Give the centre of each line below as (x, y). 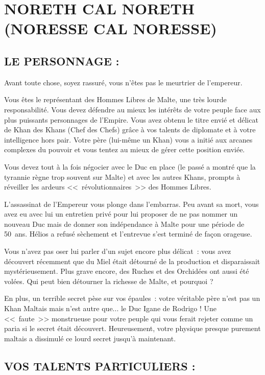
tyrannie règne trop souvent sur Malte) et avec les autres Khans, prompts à (122, 177)
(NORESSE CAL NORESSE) (111, 28)
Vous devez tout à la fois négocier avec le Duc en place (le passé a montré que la (130, 166)
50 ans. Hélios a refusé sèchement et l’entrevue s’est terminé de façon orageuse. (128, 234)
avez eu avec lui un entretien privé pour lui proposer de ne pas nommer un (121, 214)
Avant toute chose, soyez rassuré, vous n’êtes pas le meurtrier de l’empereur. (123, 82)
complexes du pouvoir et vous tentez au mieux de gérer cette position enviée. (125, 149)
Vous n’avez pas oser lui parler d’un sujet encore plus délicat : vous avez (118, 251)
